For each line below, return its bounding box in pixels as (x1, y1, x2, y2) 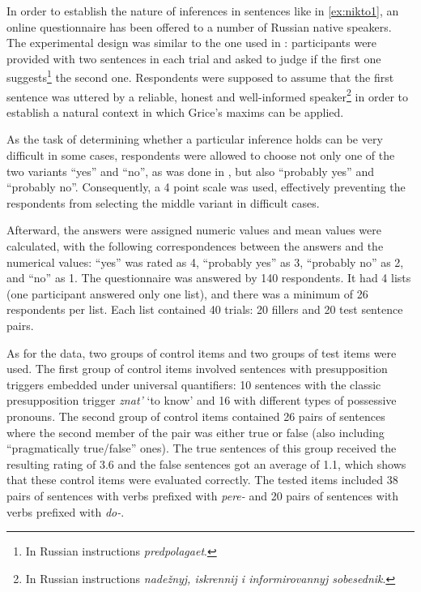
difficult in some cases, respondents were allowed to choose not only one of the (6, 147, 395, 164)
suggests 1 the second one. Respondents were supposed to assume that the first (6, 66, 394, 86)
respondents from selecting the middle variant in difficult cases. (6, 194, 320, 211)
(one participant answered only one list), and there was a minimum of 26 (6, 285, 368, 302)
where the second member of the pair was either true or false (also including (6, 423, 385, 440)
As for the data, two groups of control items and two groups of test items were (6, 344, 397, 361)
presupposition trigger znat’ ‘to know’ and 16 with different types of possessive (6, 392, 397, 409)
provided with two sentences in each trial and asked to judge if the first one (6, 49, 381, 66)
